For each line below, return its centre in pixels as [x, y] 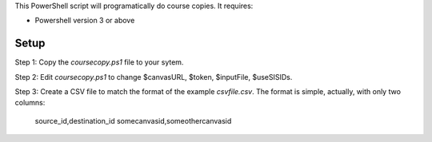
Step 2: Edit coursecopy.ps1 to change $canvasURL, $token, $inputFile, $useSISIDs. [154, 77]
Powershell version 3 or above [85, 21]
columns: [30, 103]
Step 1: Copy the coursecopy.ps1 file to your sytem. [99, 62]
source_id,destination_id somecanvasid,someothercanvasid [133, 120]
